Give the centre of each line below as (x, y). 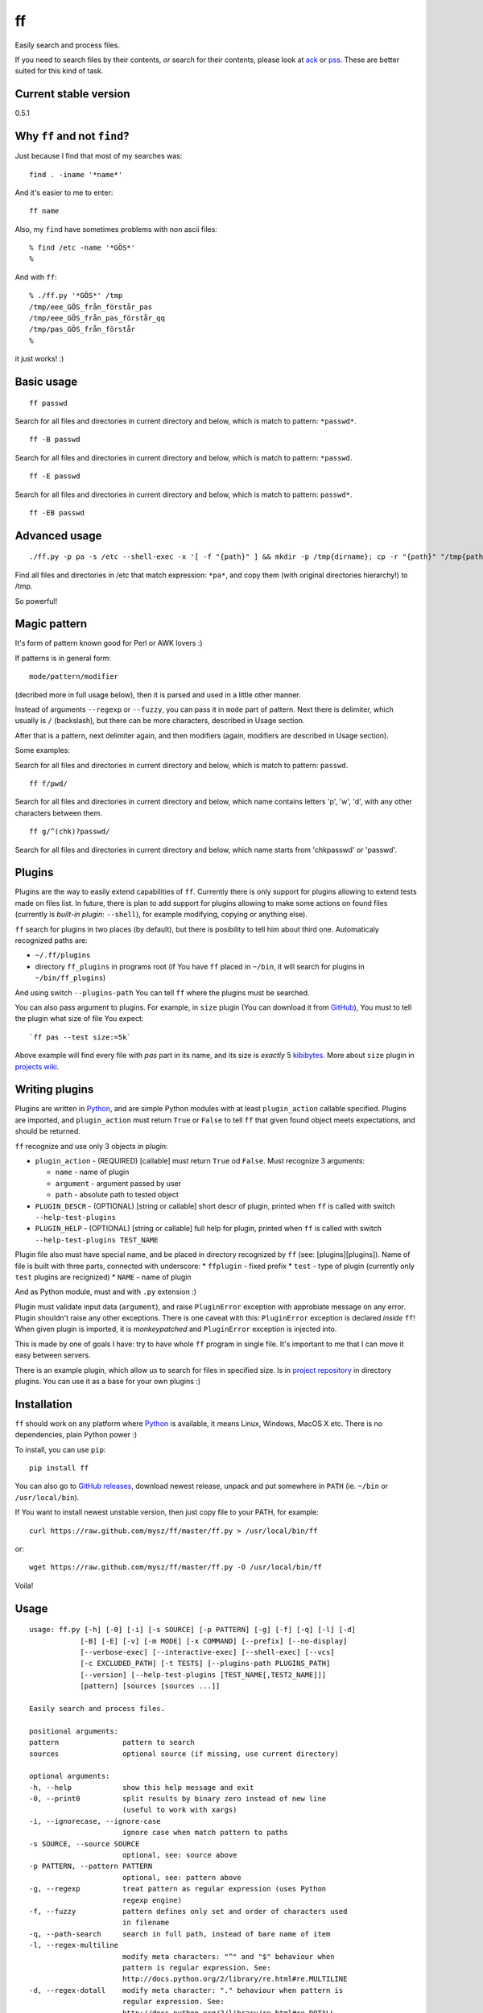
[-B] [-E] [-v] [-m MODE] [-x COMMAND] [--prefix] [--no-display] (214, 1641)
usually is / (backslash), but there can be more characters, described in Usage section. (160, 721)
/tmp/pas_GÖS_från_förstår (83, 329)
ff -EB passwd (57, 513)
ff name (44, 211)
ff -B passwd (55, 440)
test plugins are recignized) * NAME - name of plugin (103, 1277)
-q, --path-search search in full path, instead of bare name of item (180, 1934)
